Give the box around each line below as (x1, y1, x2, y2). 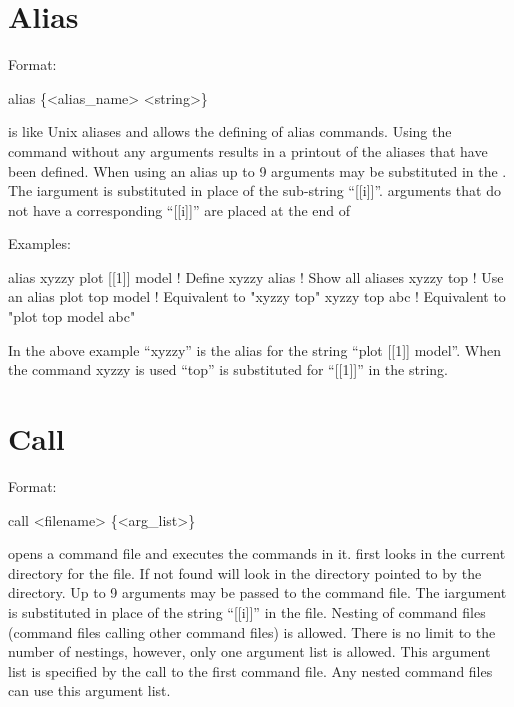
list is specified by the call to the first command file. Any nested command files (8, 660, 493, 681)
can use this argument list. (8, 680, 171, 701)
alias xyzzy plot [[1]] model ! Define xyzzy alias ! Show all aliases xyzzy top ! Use (8, 266, 504, 287)
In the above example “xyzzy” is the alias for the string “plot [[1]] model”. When (8, 339, 502, 360)
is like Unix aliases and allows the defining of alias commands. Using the (8, 121, 452, 142)
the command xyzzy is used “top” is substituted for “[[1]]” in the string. (8, 359, 448, 380)
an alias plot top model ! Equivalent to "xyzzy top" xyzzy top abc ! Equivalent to (8, 286, 506, 307)
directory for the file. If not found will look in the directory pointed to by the (8, 562, 482, 583)
